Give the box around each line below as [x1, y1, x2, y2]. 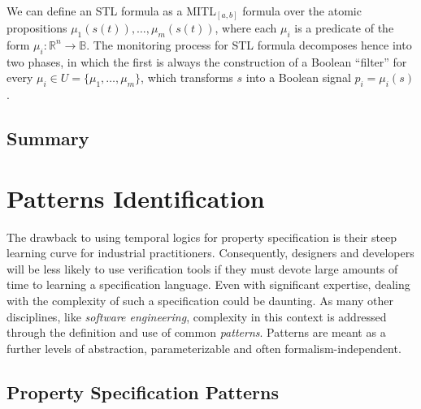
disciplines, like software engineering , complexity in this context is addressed [7, 308, 387, 325]
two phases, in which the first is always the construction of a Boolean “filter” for [7, 53, 407, 70]
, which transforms [141, 69, 233, 86]
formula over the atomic [242, 2, 362, 19]
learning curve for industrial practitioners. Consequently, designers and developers [7, 244, 414, 261]
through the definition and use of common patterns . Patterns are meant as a [7, 324, 386, 341]
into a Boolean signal [245, 69, 351, 86]
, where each [215, 19, 277, 37]
